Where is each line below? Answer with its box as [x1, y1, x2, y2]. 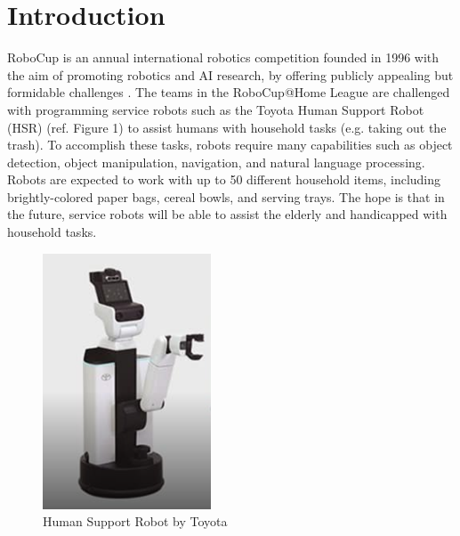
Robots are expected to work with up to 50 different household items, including [7, 170, 441, 189]
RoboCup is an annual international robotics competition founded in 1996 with [7, 48, 440, 67]
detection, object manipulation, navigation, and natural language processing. [7, 152, 425, 171]
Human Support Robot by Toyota [43, 512, 228, 531]
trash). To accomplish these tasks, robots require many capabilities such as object [7, 135, 453, 154]
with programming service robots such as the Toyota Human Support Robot [7, 100, 424, 118]
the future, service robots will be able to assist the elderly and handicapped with [7, 205, 448, 223]
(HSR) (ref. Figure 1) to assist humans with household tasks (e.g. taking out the [7, 118, 447, 136]
